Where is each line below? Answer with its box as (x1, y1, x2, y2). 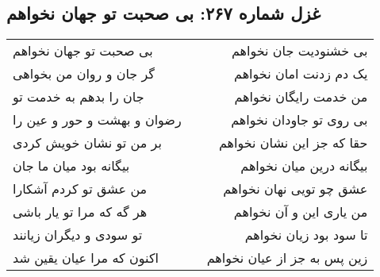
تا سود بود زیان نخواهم (244, 225, 368, 244)
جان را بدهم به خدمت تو (13, 87, 144, 106)
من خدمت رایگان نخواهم (234, 87, 368, 106)
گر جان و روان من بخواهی (13, 64, 155, 83)
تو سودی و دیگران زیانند (13, 225, 143, 244)
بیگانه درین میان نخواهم (240, 156, 368, 175)
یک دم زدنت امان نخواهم (234, 64, 368, 83)
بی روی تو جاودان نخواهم (231, 110, 368, 129)
